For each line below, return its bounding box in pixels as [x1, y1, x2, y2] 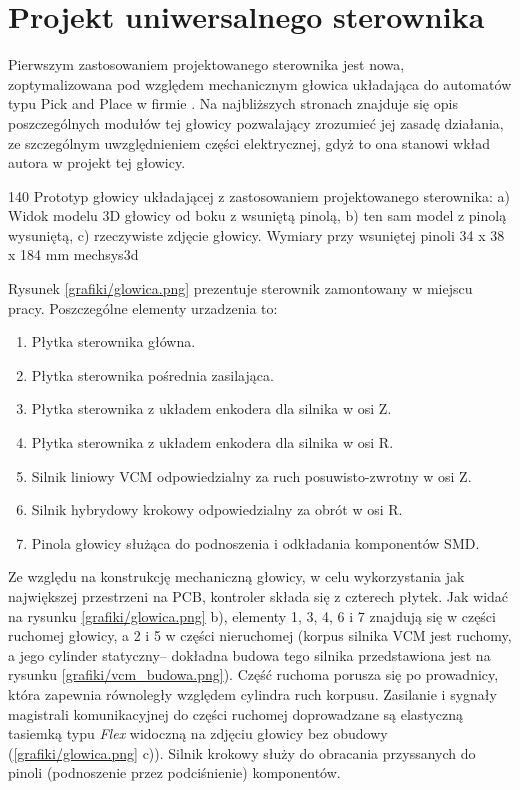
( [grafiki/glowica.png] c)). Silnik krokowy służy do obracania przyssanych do [8, 742, 476, 763]
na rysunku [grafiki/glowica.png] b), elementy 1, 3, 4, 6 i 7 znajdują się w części [8, 605, 496, 626]
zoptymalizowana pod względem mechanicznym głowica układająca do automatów [8, 73, 512, 94]
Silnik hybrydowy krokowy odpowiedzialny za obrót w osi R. [31, 499, 403, 520]
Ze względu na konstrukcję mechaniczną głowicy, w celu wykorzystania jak [8, 566, 465, 587]
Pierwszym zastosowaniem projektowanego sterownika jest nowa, [8, 54, 405, 75]
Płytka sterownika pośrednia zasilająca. [31, 364, 274, 385]
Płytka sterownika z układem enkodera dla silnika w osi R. [31, 432, 394, 453]
